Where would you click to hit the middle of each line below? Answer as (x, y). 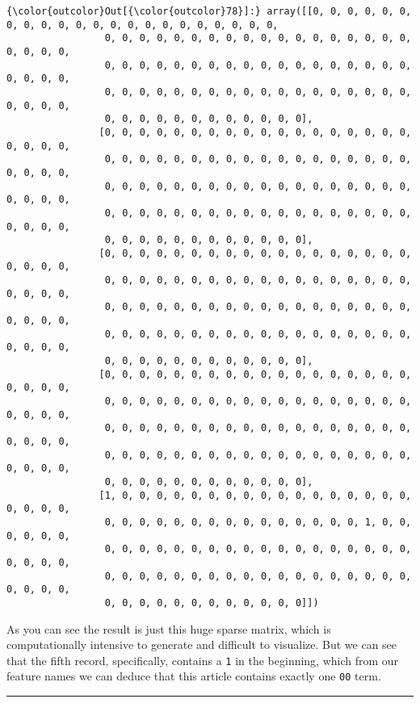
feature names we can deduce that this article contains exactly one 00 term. (194, 676)
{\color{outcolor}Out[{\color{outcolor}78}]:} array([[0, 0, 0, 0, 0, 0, (209, 11)
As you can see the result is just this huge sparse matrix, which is (169, 628)
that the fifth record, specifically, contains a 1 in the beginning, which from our (203, 660)
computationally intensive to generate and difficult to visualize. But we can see (202, 644)
